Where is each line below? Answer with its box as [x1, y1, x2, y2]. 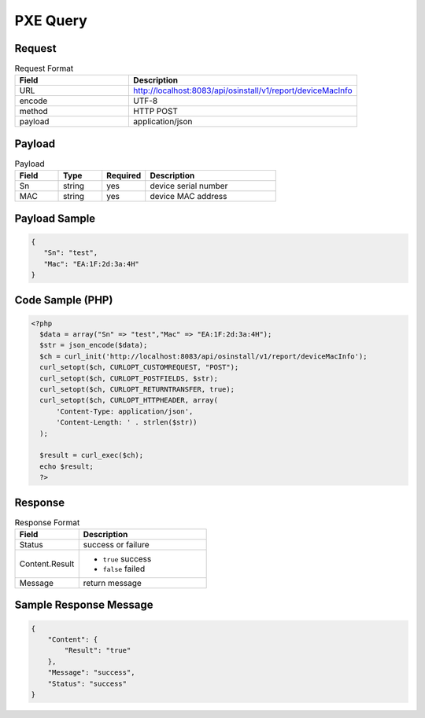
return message [83, 578, 142, 589]
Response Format [14, 517, 80, 528]
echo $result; [39, 462, 94, 471]
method [19, 106, 49, 117]
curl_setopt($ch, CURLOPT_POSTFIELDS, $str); [39, 374, 218, 383]
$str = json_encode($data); [39, 341, 148, 350]
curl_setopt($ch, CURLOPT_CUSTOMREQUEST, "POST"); [39, 363, 239, 372]
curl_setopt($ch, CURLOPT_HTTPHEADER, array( [39, 396, 218, 405]
